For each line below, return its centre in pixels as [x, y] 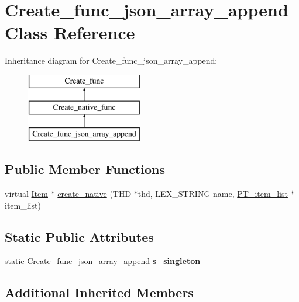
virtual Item [26, 194]
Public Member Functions [85, 169]
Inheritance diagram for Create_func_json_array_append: [111, 60]
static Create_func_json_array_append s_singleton [103, 261]
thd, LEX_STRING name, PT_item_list [213, 194]
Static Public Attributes [79, 236]
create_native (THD [94, 194]
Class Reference [70, 32]
